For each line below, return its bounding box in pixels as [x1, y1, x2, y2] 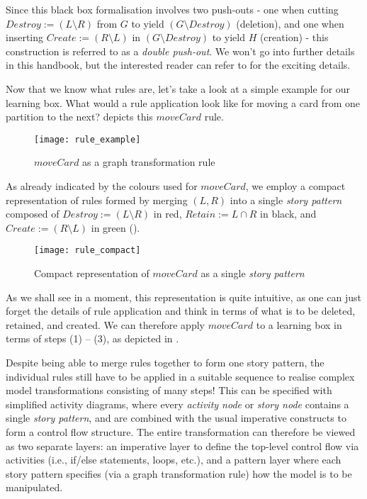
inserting [6, 30, 44, 45]
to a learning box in [256, 317, 342, 332]
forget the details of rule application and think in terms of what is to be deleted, [6, 303, 356, 318]
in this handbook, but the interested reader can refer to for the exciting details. [6, 57, 351, 72]
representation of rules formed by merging [6, 192, 188, 207]
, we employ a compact [245, 179, 346, 193]
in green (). [91, 220, 140, 235]
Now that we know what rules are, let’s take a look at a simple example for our [6, 81, 351, 96]
